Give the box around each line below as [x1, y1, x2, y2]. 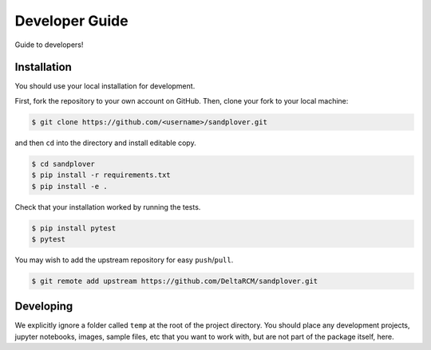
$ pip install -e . [31, 182, 108, 191]
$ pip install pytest [31, 223, 117, 233]
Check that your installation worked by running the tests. [14, 202, 201, 211]
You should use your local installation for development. [14, 81, 196, 91]
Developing [14, 300, 73, 313]
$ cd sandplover [31, 159, 96, 168]
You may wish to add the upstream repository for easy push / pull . [14, 255, 234, 265]
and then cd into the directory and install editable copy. [14, 138, 196, 147]
